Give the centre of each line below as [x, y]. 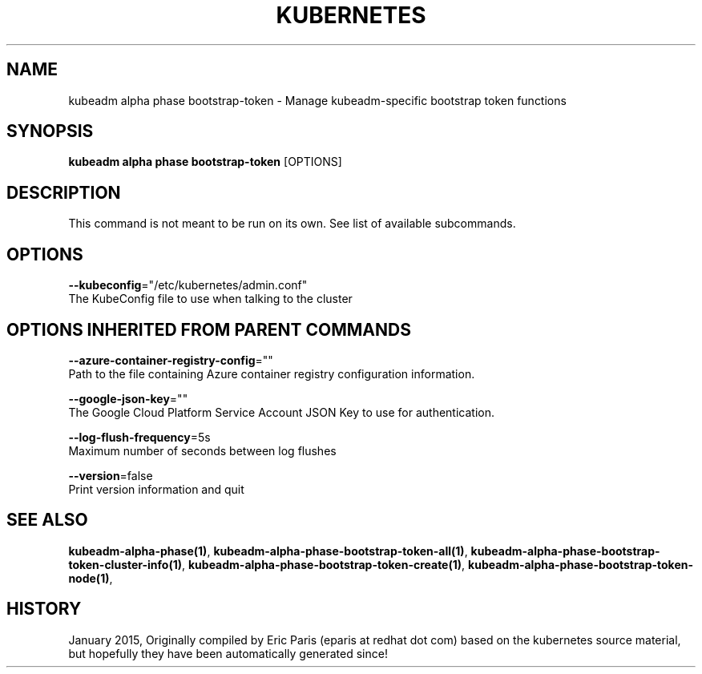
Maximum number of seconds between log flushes [202, 450]
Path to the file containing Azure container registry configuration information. [272, 373]
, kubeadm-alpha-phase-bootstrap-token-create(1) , [324, 564]
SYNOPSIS [50, 131]
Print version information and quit [156, 489]
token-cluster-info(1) [125, 564]
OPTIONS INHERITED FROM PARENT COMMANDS [209, 329]
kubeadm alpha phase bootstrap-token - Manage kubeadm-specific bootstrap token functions [317, 100]
